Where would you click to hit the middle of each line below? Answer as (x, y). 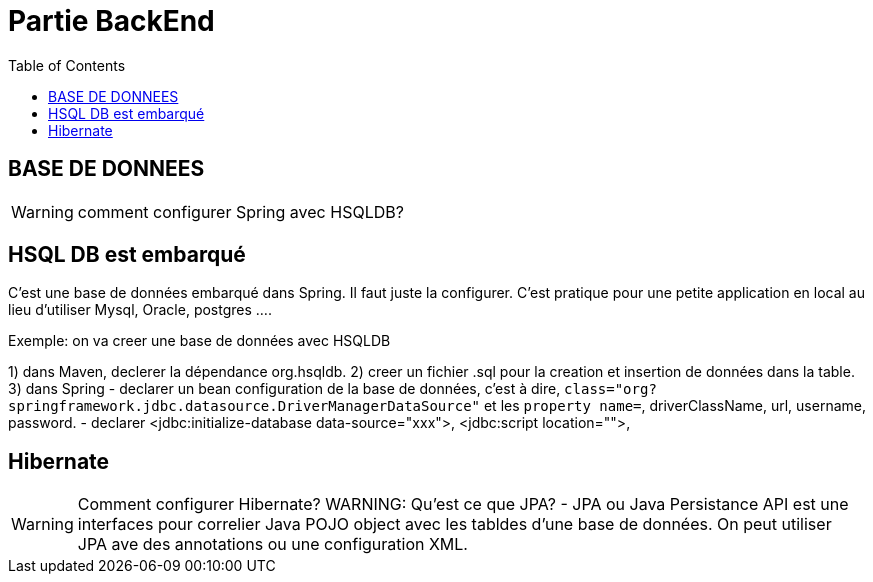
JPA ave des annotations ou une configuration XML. (272, 544)
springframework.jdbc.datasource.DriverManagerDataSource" (244, 406)
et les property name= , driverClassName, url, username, (675, 406)
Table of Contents (67, 65)
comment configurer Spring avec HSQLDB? (240, 211)
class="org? (610, 389)
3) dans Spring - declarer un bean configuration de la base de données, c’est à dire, (284, 389)
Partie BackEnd (111, 21)
